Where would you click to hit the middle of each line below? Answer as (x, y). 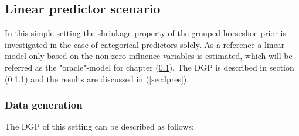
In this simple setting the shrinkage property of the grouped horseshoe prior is (145, 33)
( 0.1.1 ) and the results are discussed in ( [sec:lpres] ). (97, 79)
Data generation (44, 105)
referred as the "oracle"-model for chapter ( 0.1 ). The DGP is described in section (149, 67)
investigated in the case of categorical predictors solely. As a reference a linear (145, 44)
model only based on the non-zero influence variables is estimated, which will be (149, 56)
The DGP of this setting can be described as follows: (99, 126)
